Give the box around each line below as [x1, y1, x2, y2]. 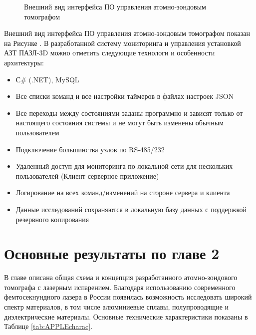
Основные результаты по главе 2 [4, 243, 220, 264]
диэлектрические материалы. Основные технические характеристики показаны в [4, 311, 248, 322]
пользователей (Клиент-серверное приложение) [15, 170, 159, 181]
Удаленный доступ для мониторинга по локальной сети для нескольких [15, 161, 233, 171]
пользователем [15, 127, 59, 137]
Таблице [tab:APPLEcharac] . [4, 321, 93, 332]
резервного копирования [15, 214, 89, 224]
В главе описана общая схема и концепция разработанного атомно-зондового [4, 272, 238, 283]
